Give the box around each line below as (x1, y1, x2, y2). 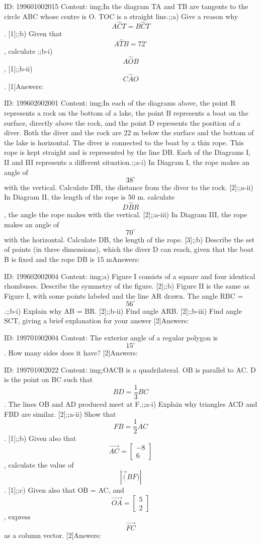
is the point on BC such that (4, 374, 93, 385)
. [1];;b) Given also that (4, 433, 76, 443)
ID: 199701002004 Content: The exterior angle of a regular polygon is (4, 332, 218, 343)
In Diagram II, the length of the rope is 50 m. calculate (4, 192, 175, 202)
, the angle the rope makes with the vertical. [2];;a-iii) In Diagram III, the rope (4, 209, 247, 220)
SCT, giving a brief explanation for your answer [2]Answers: (4, 315, 189, 326)
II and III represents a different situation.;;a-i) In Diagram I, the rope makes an (4, 157, 249, 167)
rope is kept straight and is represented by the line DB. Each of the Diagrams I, (4, 147, 251, 157)
